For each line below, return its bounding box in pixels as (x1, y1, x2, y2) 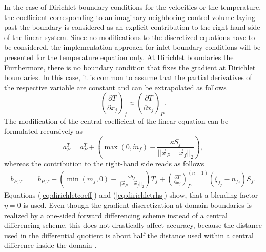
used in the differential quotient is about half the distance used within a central (4, 229, 254, 240)
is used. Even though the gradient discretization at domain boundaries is (23, 199, 252, 210)
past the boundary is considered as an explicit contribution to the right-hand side (4, 22, 260, 32)
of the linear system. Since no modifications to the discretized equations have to (4, 31, 255, 42)
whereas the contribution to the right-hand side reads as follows (4, 158, 204, 169)
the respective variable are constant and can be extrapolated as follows (4, 82, 227, 92)
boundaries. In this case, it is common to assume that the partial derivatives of (4, 72, 252, 83)
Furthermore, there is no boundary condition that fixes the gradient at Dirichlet (4, 62, 256, 72)
